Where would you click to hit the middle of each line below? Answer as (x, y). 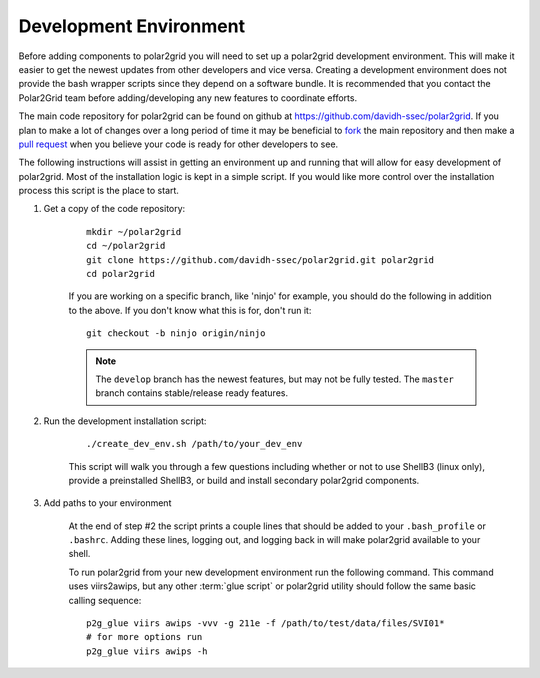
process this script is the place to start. (99, 191)
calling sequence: (105, 600)
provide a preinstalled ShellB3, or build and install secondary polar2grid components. (244, 480)
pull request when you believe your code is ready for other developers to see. (178, 144)
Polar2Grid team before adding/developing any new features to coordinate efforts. (188, 97)
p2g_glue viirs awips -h (147, 651)
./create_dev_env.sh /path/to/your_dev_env (194, 444)
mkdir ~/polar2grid (134, 231)
